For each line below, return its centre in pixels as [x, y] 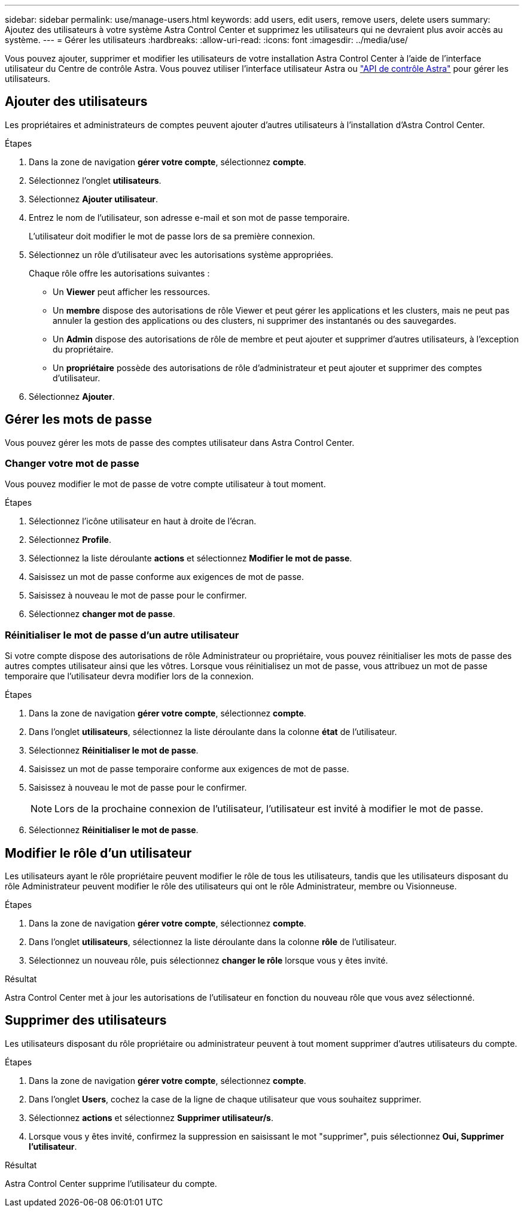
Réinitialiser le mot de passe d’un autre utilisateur [122, 635]
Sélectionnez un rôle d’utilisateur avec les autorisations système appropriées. [181, 254]
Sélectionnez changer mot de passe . [102, 614]
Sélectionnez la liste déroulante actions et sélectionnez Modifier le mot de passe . [191, 558]
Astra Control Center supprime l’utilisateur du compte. [111, 1183]
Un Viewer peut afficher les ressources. [132, 291]
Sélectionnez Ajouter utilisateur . [94, 199]
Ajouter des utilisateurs [76, 102]
